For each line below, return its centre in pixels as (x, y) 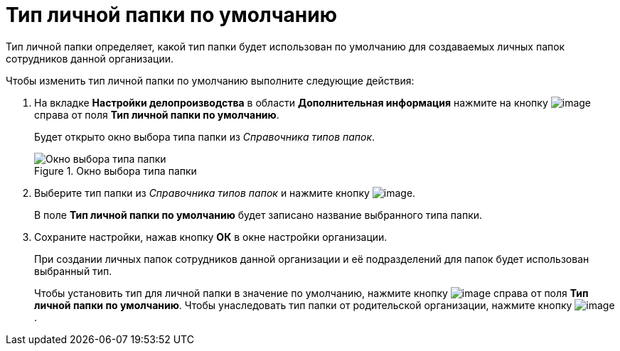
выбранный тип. (73, 271)
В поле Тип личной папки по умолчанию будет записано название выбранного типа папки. (258, 215)
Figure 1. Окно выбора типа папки (116, 171)
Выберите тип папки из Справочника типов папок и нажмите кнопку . (225, 193)
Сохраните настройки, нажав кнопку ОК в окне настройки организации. (211, 237)
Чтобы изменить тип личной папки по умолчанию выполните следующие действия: (210, 80)
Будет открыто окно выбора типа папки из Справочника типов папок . (205, 136)
